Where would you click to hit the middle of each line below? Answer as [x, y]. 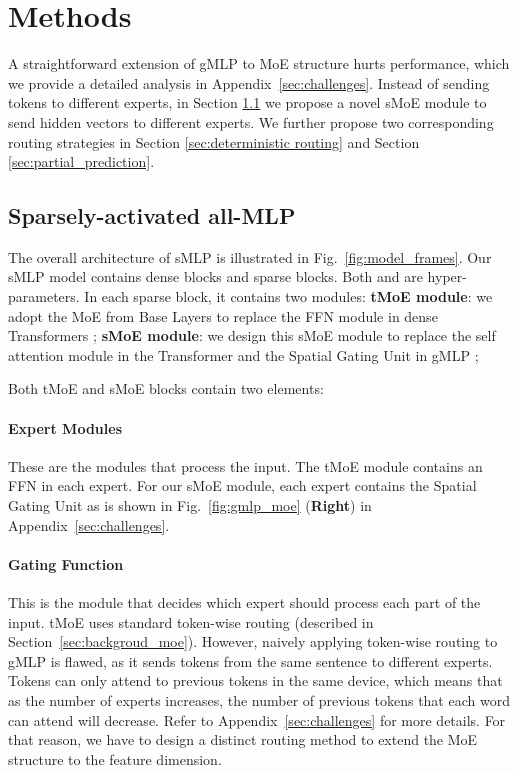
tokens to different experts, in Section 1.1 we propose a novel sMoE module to [247, 102]
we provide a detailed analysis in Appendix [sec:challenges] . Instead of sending [249, 82]
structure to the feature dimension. [115, 758]
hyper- [447, 276]
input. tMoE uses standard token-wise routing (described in [191, 621]
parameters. [44, 296]
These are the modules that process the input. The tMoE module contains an [245, 465]
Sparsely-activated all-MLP [152, 215]
